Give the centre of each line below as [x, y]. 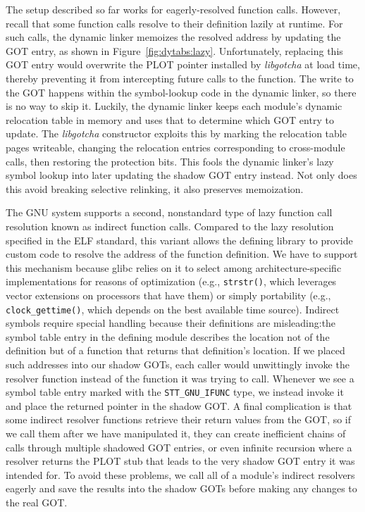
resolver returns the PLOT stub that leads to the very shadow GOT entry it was [180, 461]
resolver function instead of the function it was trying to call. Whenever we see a [180, 378]
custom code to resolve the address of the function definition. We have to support [182, 254]
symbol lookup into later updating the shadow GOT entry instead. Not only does [181, 175]
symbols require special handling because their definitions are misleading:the [171, 323]
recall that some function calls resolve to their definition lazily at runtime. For [174, 23]
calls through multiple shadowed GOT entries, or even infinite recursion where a [179, 447]
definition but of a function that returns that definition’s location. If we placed [175, 350]
